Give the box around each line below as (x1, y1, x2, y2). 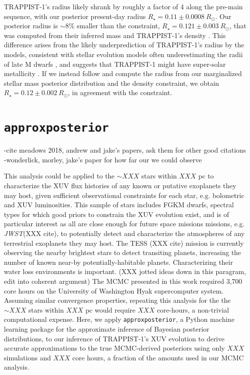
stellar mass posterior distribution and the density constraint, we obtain (4, 78, 219, 88)
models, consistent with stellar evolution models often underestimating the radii (4, 49, 243, 59)
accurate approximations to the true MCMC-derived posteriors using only (4, 343, 225, 353)
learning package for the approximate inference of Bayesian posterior (4, 323, 209, 334)
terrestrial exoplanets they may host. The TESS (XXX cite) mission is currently (4, 237, 244, 248)
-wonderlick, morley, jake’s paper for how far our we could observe (4, 154, 202, 164)
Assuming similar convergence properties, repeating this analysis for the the (4, 295, 231, 305)
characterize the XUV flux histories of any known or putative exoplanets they (4, 180, 236, 190)
